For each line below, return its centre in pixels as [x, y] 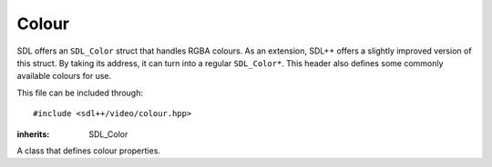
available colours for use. [64, 76]
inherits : [33, 134]
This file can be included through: [80, 93]
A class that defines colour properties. [89, 151]
